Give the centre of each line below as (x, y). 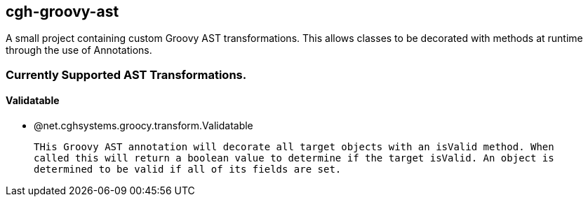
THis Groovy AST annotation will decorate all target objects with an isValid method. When (294, 147)
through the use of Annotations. (79, 50)
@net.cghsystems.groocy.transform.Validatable (143, 126)
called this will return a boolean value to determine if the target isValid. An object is (294, 158)
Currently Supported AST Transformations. (126, 74)
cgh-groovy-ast (62, 12)
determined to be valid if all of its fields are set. (188, 169)
